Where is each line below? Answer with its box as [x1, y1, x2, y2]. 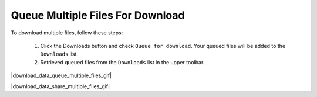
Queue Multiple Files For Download [11, 9, 185, 22]
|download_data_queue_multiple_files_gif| [11, 72, 112, 79]
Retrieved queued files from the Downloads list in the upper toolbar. [40, 58, 205, 65]
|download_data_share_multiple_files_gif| [11, 82, 110, 90]
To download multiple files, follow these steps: [11, 29, 123, 36]
